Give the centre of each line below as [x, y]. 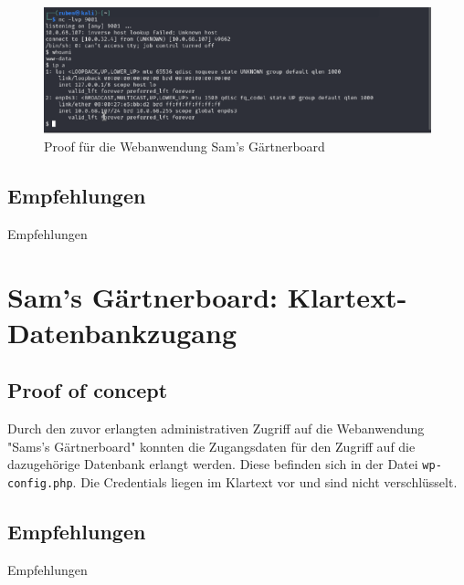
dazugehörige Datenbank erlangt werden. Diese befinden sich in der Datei [213, 464]
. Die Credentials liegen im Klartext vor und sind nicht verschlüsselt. [265, 482]
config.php [40, 484]
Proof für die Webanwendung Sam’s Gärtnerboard [185, 146]
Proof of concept [88, 390]
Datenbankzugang [122, 332]
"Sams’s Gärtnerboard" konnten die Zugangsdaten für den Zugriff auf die [211, 446]
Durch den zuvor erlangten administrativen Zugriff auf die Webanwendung [216, 428]
